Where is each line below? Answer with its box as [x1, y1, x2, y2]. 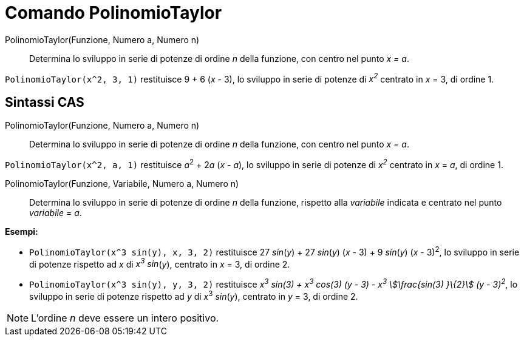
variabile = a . [29, 207, 82, 218]
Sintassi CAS [5, 94, 84, 110]
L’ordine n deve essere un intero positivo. [31, 311, 219, 324]
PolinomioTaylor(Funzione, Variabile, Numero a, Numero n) [5, 178, 239, 189]
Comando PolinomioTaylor [5, 2, 222, 23]
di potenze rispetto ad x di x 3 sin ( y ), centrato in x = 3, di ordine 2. [29, 257, 290, 269]
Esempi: [5, 226, 38, 237]
